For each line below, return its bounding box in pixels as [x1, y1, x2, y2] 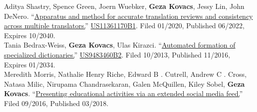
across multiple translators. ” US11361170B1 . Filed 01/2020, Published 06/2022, [4, 20, 245, 31]
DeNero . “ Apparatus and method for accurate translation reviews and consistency [4, 10, 253, 21]
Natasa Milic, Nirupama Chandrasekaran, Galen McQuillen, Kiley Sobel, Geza [4, 78, 245, 89]
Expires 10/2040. [4, 30, 55, 40]
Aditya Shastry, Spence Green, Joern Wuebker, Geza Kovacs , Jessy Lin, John [4, 1, 245, 11]
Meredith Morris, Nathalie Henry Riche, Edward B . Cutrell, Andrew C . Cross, [4, 69, 247, 79]
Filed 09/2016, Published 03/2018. [4, 98, 108, 108]
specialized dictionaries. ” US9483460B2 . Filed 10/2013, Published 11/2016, [4, 49, 230, 59]
